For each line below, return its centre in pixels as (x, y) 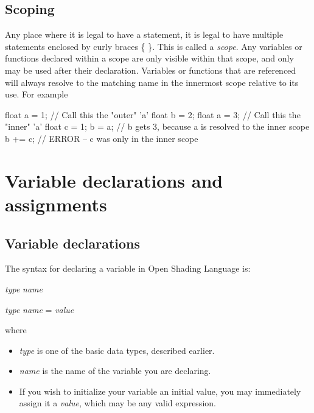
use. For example (37, 94)
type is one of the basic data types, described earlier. (117, 350)
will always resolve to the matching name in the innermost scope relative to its (152, 82)
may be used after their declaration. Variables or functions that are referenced (151, 70)
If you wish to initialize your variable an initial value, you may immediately (160, 391)
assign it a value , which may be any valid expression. (117, 403)
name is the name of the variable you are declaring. (115, 371)
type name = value (40, 309)
